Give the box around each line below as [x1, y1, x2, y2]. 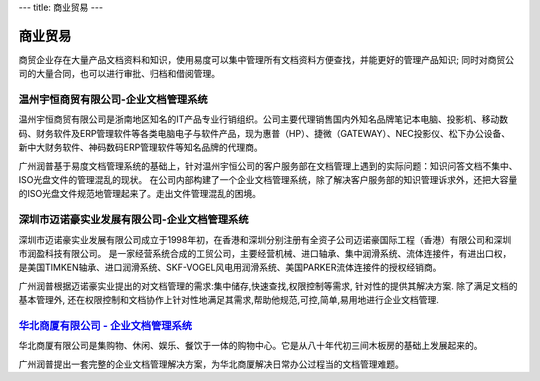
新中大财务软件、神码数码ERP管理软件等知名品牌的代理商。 [18, 141, 264, 154]
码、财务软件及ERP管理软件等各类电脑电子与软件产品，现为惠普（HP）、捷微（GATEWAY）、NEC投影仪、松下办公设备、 [18, 127, 511, 139]
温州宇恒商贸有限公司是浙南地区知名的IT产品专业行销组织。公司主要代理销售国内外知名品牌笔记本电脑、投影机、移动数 [18, 113, 509, 125]
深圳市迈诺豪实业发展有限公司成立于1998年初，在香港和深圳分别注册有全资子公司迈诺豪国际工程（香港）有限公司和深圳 [18, 233, 512, 245]
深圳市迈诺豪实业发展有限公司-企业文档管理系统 [18, 213, 249, 227]
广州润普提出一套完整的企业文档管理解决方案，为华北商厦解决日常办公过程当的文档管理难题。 [18, 358, 404, 370]
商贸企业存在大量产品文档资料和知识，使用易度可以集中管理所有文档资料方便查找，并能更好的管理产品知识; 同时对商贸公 [18, 53, 515, 65]
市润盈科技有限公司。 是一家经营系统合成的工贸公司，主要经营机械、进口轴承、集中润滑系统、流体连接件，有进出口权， [18, 247, 512, 259]
